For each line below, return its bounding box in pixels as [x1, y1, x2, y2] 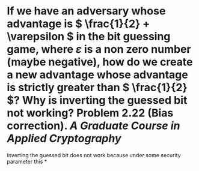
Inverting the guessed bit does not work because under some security [7, 151, 181, 158]
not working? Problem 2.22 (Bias [7, 106, 174, 120]
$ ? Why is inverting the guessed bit [7, 94, 188, 107]
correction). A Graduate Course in [7, 119, 180, 133]
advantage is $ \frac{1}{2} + [7, 17, 150, 31]
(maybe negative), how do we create [7, 55, 193, 69]
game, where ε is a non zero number [7, 43, 191, 56]
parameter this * [7, 158, 47, 165]
